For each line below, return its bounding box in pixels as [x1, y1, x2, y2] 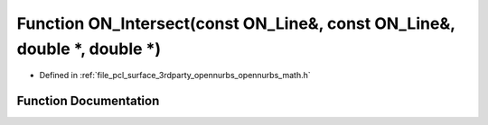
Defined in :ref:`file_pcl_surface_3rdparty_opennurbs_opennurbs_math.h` [39, 70, 311, 81]
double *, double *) [16, 39, 162, 58]
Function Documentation [16, 94, 160, 109]
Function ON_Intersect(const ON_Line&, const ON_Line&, [16, 13, 455, 33]
